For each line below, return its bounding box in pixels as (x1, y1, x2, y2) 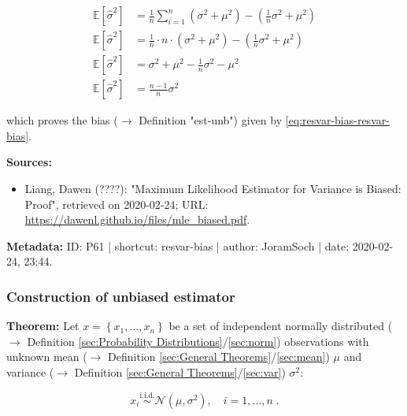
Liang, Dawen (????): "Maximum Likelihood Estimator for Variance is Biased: (24, 180, 401, 196)
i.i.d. (139, 392, 155, 400)
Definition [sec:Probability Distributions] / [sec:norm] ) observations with (27, 332, 369, 349)
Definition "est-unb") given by (139, 112, 283, 128)
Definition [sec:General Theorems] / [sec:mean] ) (108, 348, 330, 365)
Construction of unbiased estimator (6, 286, 235, 306)
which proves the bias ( (6, 112, 118, 128)
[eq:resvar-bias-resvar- (285, 112, 390, 128)
